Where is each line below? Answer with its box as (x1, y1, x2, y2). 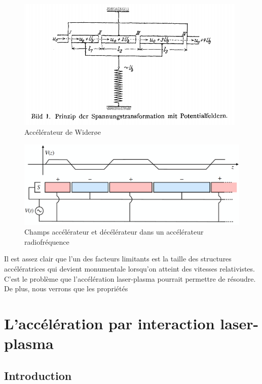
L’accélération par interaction (4, 313, 215, 333)
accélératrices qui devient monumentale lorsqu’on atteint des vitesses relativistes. (4, 263, 255, 274)
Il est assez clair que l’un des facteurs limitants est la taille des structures (4, 253, 232, 264)
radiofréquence (24, 236, 69, 247)
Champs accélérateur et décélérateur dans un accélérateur (24, 226, 204, 237)
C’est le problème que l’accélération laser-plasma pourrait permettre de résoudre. (4, 273, 256, 284)
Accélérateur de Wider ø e (24, 127, 101, 137)
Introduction (4, 367, 72, 383)
